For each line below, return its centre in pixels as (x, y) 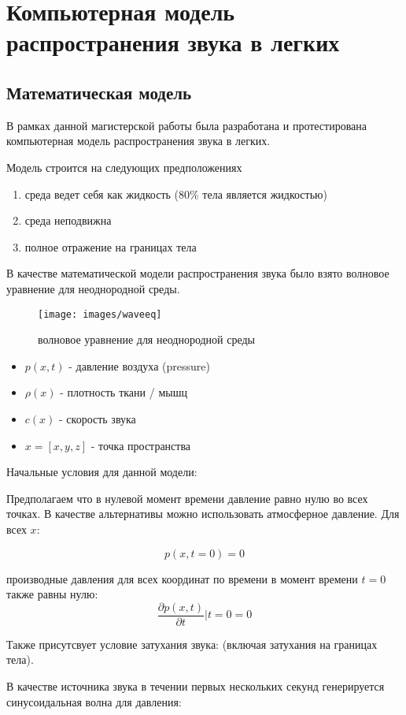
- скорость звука (98, 418)
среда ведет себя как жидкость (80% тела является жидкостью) (176, 194)
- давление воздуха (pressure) (139, 365)
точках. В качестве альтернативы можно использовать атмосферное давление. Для (203, 514)
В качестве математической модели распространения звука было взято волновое (198, 273)
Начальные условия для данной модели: (102, 472)
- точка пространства (141, 445)
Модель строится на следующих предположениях (124, 167)
